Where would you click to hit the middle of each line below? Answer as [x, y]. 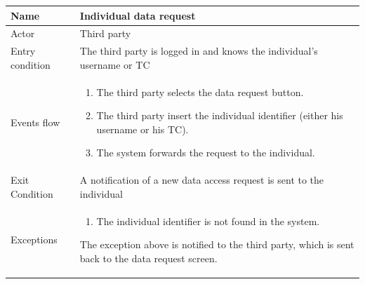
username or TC [115, 64]
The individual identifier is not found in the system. [208, 221]
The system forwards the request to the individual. [206, 153]
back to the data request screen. [148, 258]
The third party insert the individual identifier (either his [220, 115]
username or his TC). [142, 129]
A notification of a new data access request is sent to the [202, 180]
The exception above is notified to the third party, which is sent [217, 244]
